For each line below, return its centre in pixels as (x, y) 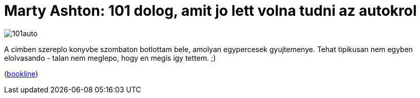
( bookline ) (21, 73)
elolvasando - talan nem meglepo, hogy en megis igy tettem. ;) (110, 58)
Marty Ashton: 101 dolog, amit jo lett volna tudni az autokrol (211, 11)
